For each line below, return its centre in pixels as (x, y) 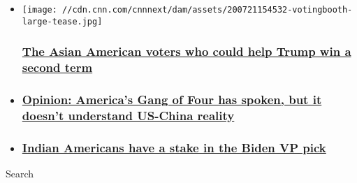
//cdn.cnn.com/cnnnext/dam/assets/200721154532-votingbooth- (207, 10)
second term (57, 67)
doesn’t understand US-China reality (128, 115)
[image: (39, 10)
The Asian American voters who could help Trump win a (187, 51)
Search (20, 174)
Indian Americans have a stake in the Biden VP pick (174, 147)
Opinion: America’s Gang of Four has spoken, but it (172, 99)
